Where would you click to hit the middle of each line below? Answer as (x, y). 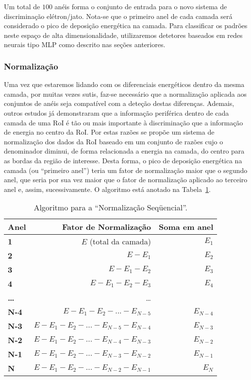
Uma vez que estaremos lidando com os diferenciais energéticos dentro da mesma (124, 84)
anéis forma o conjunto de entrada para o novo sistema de (141, 6)
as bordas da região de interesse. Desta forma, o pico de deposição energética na (123, 160)
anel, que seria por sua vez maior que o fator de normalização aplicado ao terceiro (126, 180)
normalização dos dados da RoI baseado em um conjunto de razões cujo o (114, 141)
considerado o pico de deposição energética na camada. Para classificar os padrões (126, 26)
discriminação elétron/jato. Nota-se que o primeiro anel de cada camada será (118, 16)
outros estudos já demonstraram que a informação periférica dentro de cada (117, 112)
